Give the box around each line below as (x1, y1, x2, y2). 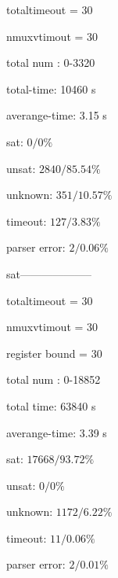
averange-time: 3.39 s (6, 424, 107, 440)
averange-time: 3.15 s (6, 107, 107, 123)
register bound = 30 (6, 344, 102, 361)
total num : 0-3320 (6, 54, 95, 71)
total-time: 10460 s (6, 80, 96, 97)
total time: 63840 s (6, 397, 96, 414)
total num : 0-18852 (6, 371, 101, 388)
